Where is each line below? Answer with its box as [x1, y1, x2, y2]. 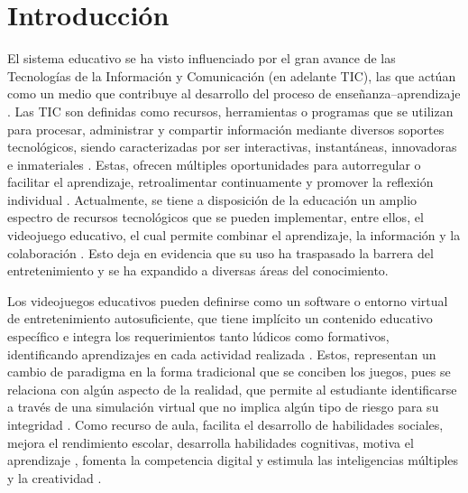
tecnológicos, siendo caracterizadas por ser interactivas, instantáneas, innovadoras [7, 137, 457, 156]
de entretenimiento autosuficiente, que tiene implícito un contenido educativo [7, 309, 433, 328]
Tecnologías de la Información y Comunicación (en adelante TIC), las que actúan [7, 66, 456, 85]
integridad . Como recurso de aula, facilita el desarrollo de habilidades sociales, [7, 415, 444, 433]
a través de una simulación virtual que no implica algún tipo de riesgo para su [7, 397, 439, 416]
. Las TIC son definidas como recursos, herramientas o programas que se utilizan [7, 101, 454, 120]
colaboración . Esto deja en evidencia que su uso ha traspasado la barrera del [7, 243, 434, 262]
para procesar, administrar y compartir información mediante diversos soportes [7, 119, 445, 138]
